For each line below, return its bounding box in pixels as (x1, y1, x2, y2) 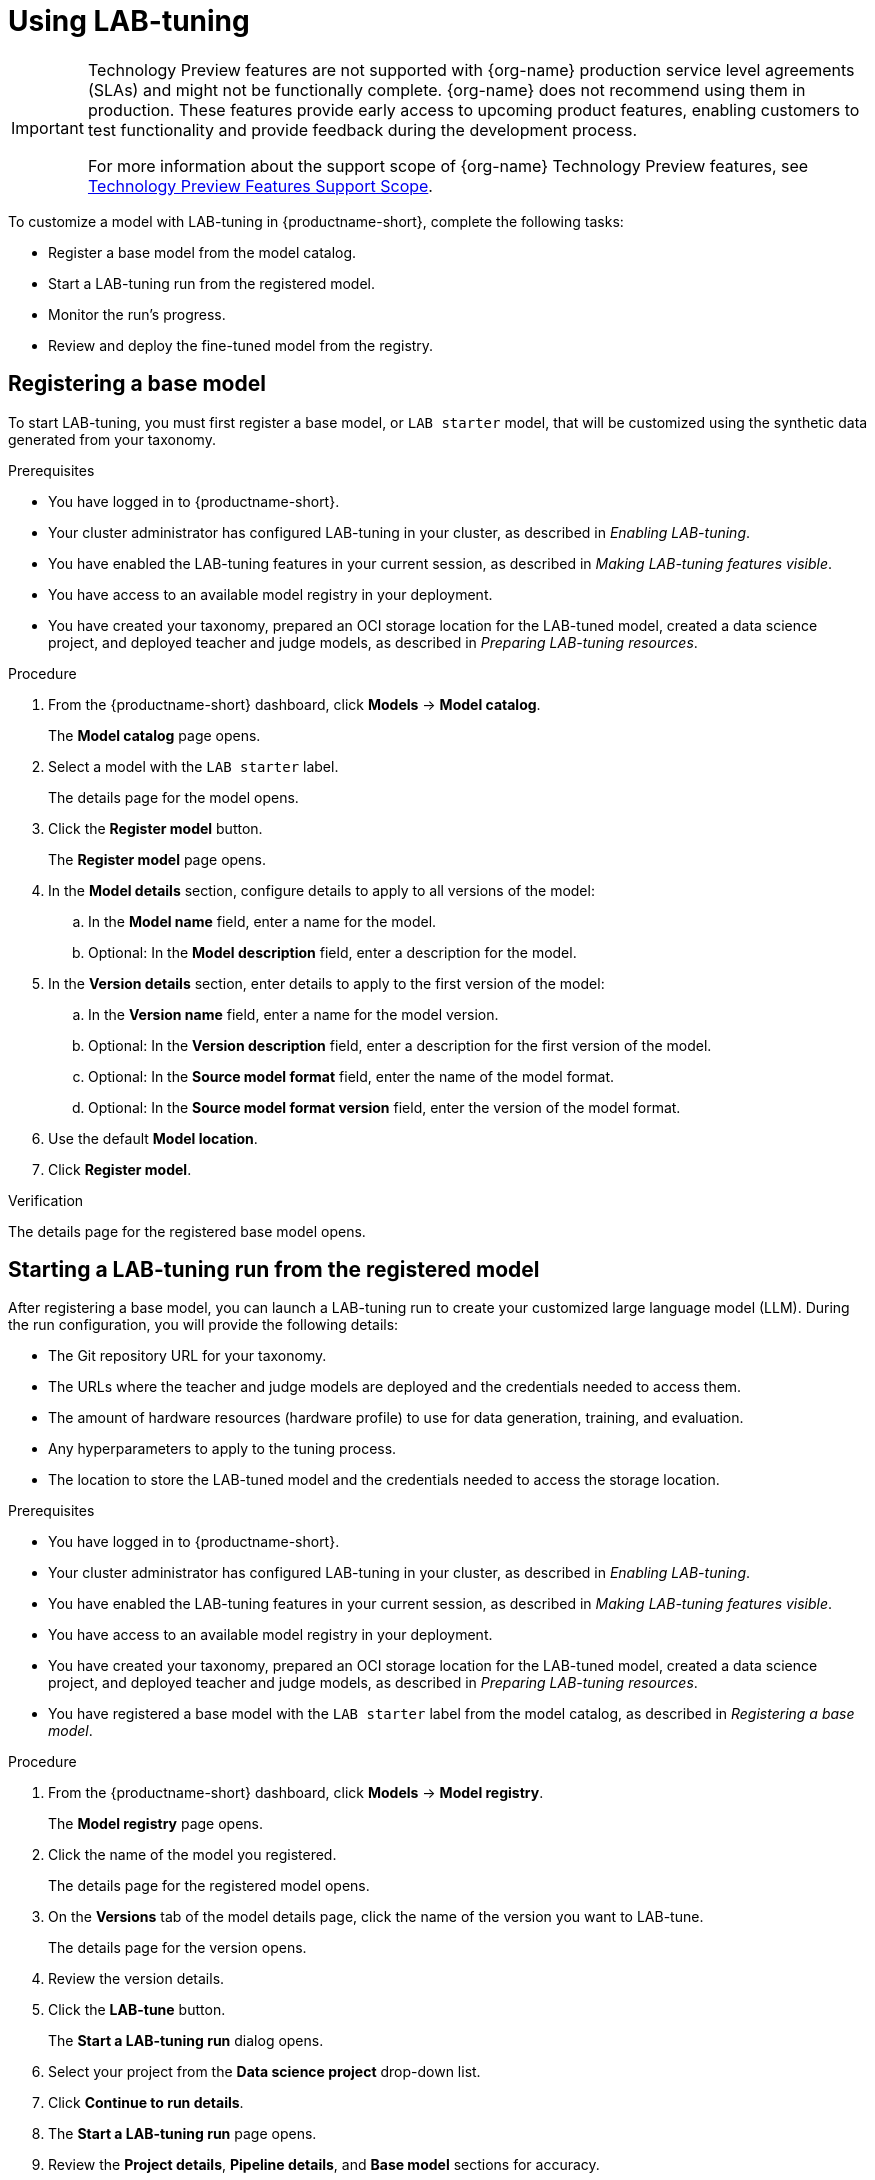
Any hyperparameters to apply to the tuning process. (48, 1440, 397, 1458)
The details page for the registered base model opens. (8, 1222, 366, 1240)
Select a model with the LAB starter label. (48, 757, 339, 775)
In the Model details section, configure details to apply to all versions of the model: (48, 881, 595, 899)
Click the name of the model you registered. (48, 1846, 337, 1864)
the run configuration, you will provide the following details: (8, 1316, 399, 1334)
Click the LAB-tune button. (48, 2001, 226, 2019)
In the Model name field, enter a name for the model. (88, 912, 437, 930)
